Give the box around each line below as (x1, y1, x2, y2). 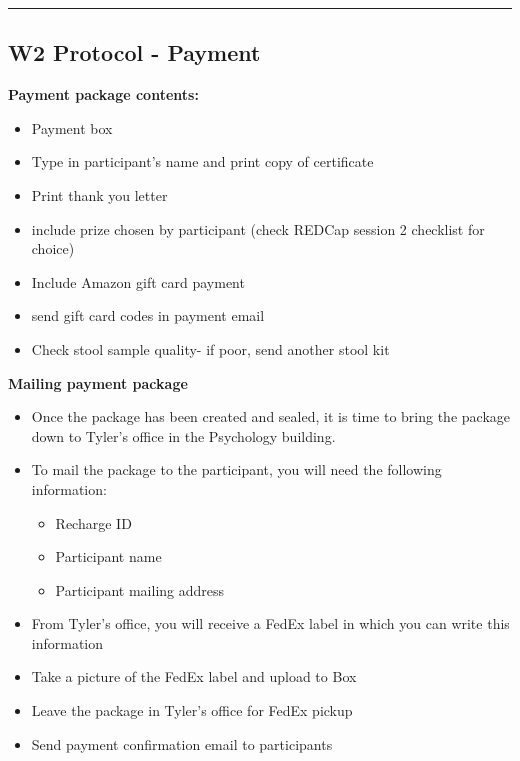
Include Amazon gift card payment (31, 271, 245, 292)
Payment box (31, 117, 113, 138)
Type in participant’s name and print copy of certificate (31, 151, 374, 172)
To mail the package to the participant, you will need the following (31, 459, 442, 480)
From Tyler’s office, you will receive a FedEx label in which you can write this (31, 613, 510, 634)
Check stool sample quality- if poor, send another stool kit (31, 338, 390, 359)
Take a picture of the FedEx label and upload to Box (31, 666, 357, 687)
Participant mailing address (55, 579, 225, 600)
